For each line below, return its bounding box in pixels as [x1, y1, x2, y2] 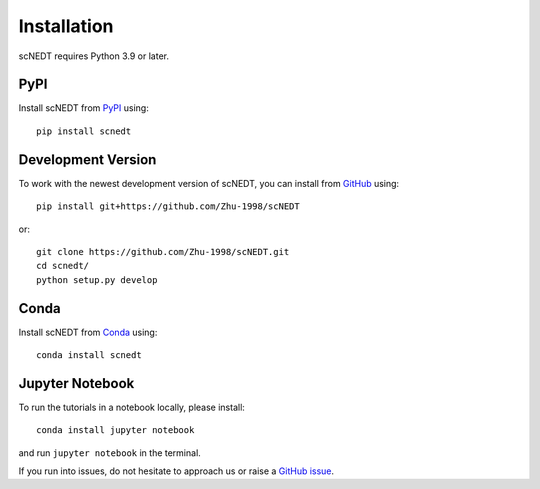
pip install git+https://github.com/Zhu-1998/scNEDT [36, 201, 300, 212]
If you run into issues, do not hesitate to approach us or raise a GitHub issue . [18, 465, 335, 477]
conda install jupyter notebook [36, 425, 195, 436]
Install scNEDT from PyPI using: [18, 102, 149, 114]
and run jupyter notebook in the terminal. [18, 446, 202, 459]
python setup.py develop [36, 274, 158, 285]
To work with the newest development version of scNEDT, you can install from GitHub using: [18, 177, 400, 189]
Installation [18, 15, 114, 37]
